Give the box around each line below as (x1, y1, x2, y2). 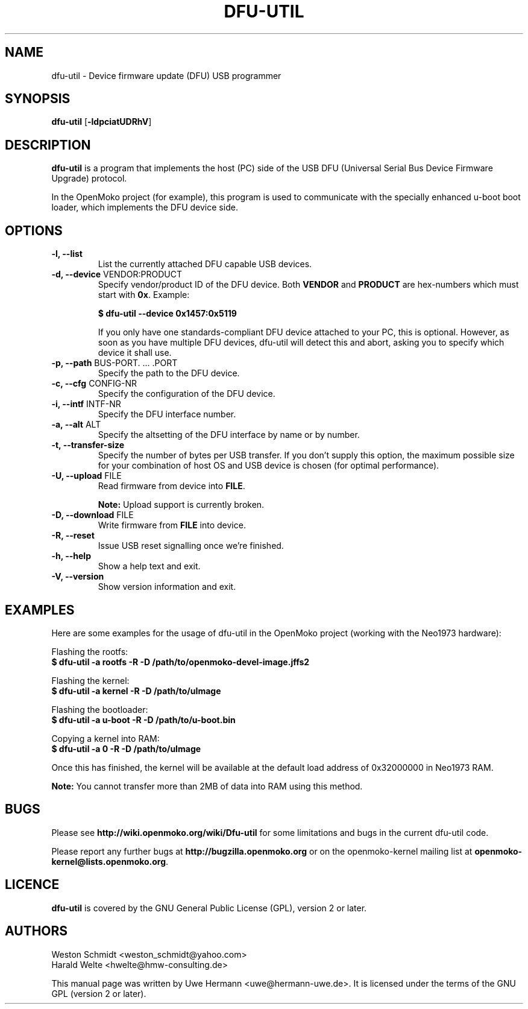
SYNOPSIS (5, 91, 71, 107)
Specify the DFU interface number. (98, 409, 236, 420)
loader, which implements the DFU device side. (51, 202, 238, 213)
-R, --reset (51, 530, 95, 541)
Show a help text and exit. (98, 561, 201, 572)
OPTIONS (5, 223, 63, 238)
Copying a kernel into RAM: (51, 733, 160, 744)
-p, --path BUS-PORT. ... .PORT (51, 358, 178, 368)
